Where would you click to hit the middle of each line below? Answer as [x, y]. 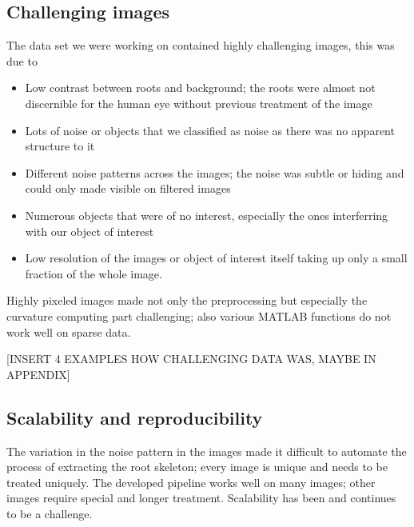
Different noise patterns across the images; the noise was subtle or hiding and [215, 172]
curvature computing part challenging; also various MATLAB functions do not [199, 315]
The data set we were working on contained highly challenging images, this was [201, 45]
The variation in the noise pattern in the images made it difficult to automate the [207, 451]
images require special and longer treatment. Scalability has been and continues [201, 498]
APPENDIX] [38, 374]
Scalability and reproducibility [135, 417]
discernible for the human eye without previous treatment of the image [199, 103]
